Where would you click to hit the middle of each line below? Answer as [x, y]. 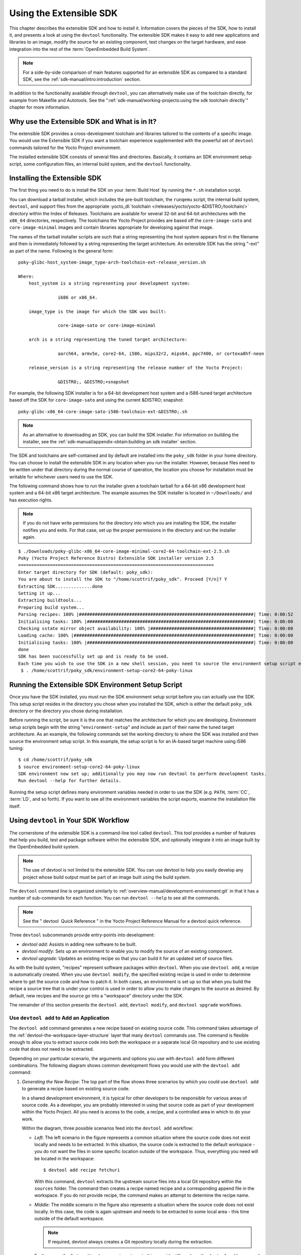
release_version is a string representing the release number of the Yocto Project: [136, 367]
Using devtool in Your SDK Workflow [69, 821]
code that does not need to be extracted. [52, 1049]
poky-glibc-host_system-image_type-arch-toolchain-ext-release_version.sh [112, 262]
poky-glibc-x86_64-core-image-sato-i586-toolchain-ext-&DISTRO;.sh [103, 411]
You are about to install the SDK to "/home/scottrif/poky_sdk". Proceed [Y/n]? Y [123, 579]
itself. [15, 806]
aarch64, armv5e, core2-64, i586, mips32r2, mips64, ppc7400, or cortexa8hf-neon [161, 354]
